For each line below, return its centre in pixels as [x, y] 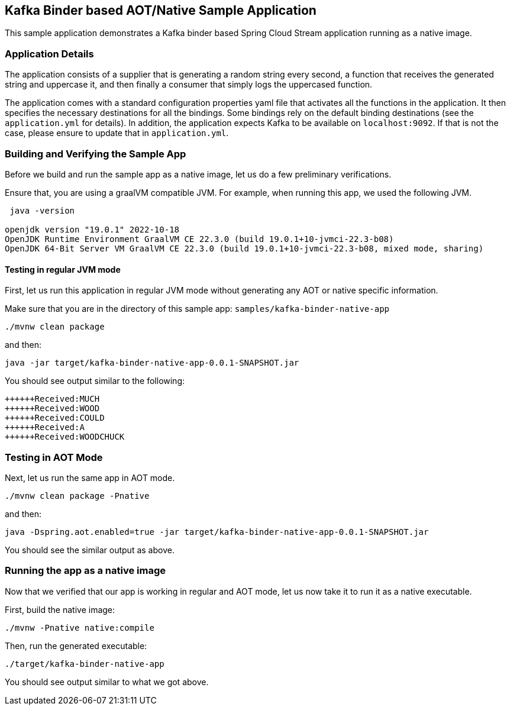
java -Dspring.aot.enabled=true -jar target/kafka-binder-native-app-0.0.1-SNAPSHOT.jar [217, 532]
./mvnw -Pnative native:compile [80, 627]
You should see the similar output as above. [90, 550]
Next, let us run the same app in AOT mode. [90, 477]
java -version [42, 210]
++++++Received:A [45, 427]
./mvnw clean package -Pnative [77, 496]
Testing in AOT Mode [54, 457]
